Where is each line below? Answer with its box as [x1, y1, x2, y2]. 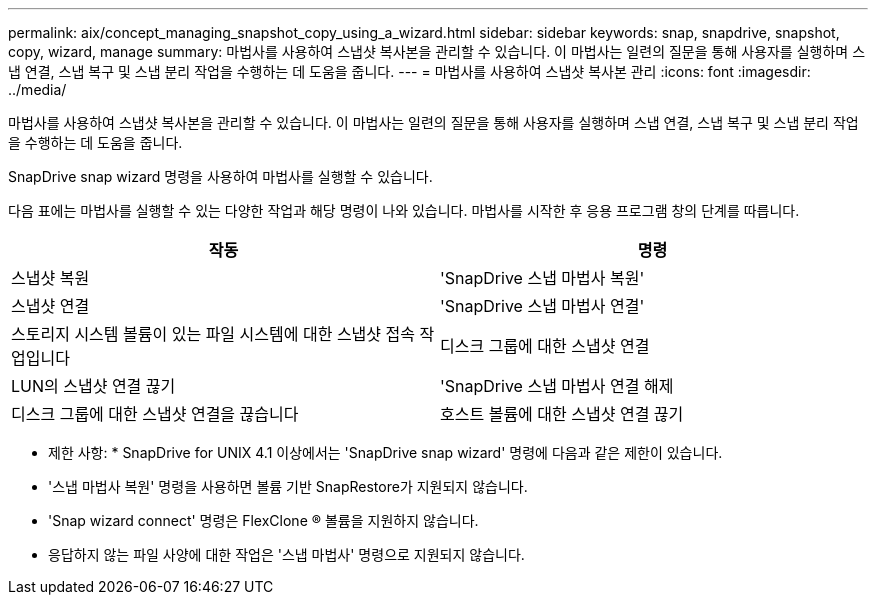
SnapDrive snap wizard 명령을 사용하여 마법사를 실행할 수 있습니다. [8, 168, 433, 185]
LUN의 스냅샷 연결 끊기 [11, 376, 176, 396]
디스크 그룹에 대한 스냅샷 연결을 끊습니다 [11, 404, 299, 424]
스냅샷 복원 [11, 268, 90, 288]
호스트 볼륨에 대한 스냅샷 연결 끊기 [440, 404, 684, 424]
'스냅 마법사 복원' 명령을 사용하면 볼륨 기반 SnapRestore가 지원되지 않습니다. [48, 478, 528, 495]
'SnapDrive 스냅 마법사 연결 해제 [440, 376, 674, 396]
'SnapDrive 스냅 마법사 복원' [440, 268, 645, 288]
